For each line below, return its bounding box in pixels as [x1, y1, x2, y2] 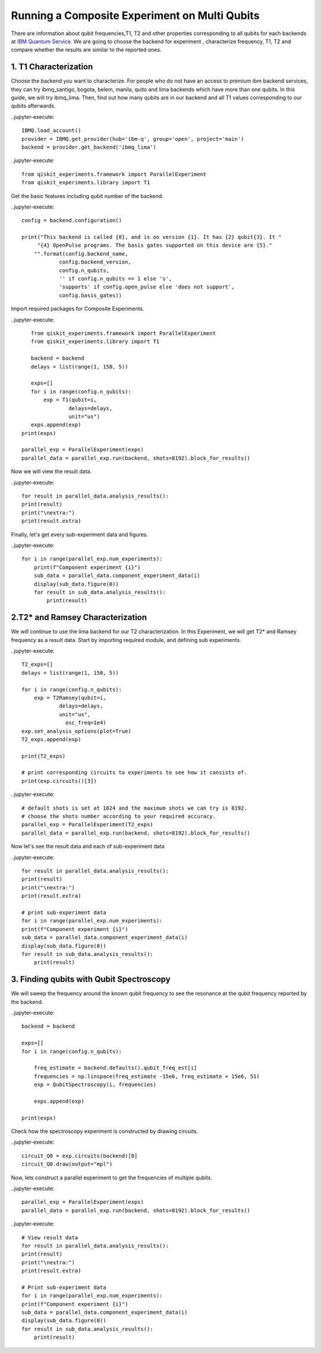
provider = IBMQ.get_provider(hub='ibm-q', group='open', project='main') [21, 136, 244, 142]
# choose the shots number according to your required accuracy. [21, 813, 216, 820]
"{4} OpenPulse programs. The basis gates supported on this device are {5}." [37, 242, 273, 249]
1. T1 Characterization [11, 62, 93, 72]
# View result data [21, 1234, 78, 1241]
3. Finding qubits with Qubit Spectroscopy [11, 974, 171, 984]
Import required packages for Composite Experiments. [11, 305, 145, 312]
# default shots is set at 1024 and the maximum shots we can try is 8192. [21, 804, 247, 811]
